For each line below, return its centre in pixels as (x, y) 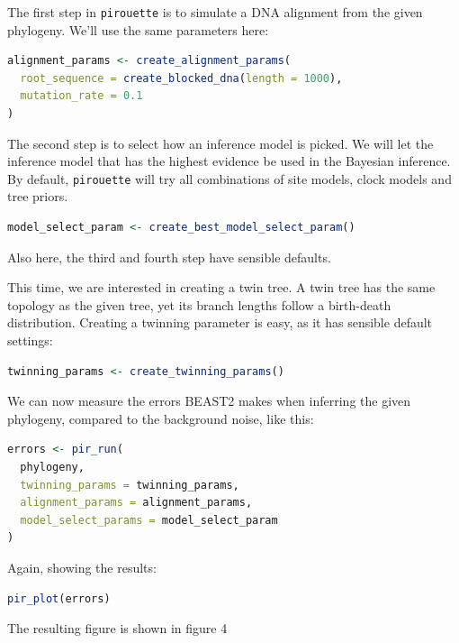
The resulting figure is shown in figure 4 (117, 628)
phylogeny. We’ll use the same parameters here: (138, 29)
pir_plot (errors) (59, 598)
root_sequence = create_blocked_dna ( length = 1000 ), (181, 78)
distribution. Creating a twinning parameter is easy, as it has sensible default (220, 322)
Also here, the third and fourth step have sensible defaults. (169, 257)
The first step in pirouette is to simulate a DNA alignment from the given (215, 12)
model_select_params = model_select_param (149, 520)
